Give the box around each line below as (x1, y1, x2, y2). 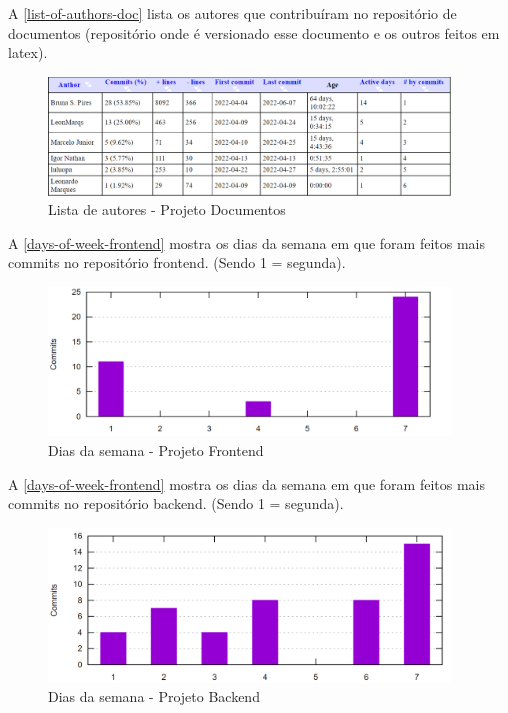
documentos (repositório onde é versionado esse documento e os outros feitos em (8, 22, 500, 43)
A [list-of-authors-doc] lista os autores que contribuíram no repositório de (8, 3, 457, 23)
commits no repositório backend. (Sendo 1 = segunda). (8, 493, 344, 514)
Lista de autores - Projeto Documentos (48, 199, 286, 220)
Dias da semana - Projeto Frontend (48, 440, 264, 460)
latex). (8, 42, 48, 63)
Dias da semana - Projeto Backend (48, 686, 260, 707)
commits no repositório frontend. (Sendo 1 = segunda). (8, 252, 346, 273)
